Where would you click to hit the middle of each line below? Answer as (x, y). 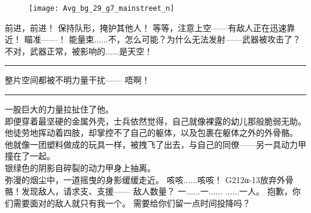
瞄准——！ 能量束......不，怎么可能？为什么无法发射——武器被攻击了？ (162, 39)
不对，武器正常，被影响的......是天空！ (79, 51)
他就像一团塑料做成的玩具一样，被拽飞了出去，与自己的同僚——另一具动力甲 (155, 144)
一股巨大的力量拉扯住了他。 (59, 109)
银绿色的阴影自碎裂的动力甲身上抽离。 (80, 168)
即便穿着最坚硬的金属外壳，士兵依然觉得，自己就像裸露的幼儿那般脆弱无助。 (155, 121)
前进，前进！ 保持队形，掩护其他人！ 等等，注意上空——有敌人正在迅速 (146, 27)
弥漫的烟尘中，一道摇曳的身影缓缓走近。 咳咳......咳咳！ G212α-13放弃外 (145, 179)
